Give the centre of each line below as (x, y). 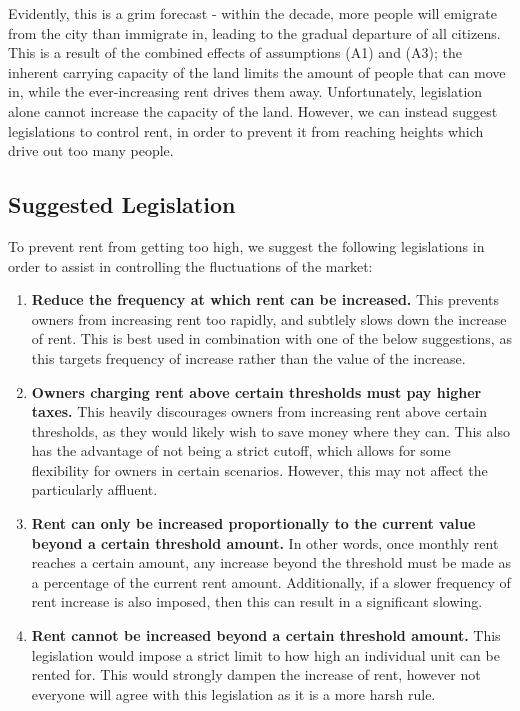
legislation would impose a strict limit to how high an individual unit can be (265, 654)
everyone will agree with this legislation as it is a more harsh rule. (233, 693)
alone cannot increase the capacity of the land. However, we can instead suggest (253, 110)
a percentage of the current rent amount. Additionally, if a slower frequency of (271, 581)
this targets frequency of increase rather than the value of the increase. (248, 357)
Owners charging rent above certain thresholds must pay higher (256, 391)
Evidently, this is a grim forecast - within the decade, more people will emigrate (253, 13)
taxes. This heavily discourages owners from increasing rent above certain (259, 411)
